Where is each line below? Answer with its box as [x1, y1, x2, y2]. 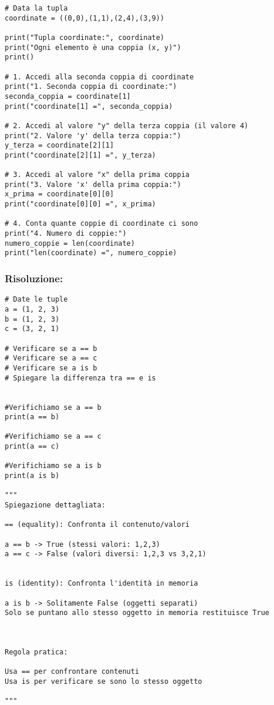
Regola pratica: [5, 647, 68, 656]
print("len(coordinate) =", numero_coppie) [5, 249, 177, 258]
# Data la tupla [5, 4, 68, 12]
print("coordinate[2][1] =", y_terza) [5, 151, 156, 159]
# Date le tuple [5, 295, 68, 304]
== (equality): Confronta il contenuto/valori [5, 520, 190, 529]
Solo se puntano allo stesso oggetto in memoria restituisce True [5, 609, 270, 617]
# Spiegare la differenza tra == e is [5, 373, 156, 382]
